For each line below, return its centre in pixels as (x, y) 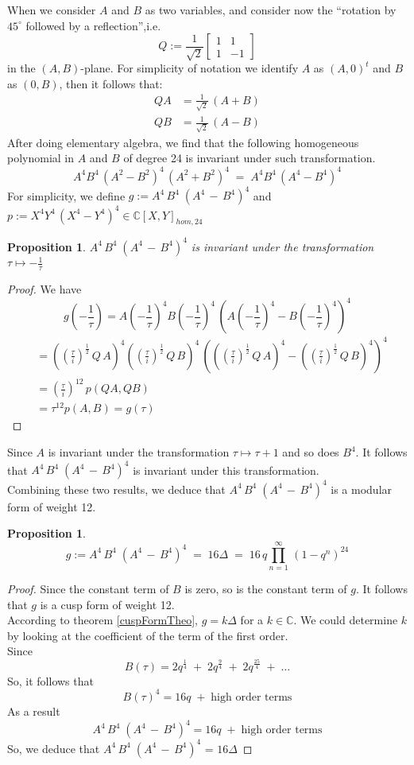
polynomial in (41, 158)
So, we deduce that (54, 748)
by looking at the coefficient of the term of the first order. (148, 635)
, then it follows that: (111, 83)
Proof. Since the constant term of (88, 588)
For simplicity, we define (66, 195)
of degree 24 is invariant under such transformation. (250, 158)
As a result (34, 711)
